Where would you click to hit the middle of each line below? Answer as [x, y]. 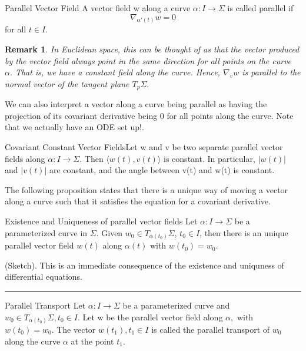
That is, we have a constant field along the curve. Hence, [117, 72]
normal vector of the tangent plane [67, 83]
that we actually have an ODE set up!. [74, 127]
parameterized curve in [46, 232]
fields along [25, 158]
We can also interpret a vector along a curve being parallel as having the [136, 104]
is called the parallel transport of [211, 330]
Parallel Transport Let [45, 305]
